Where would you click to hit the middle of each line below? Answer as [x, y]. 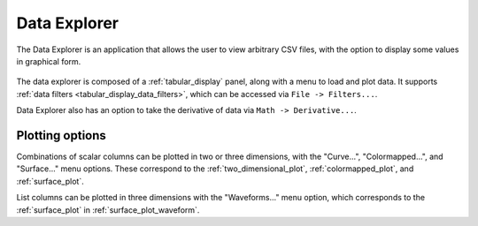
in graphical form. [49, 61]
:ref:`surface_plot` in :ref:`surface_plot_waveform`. [108, 210]
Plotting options [61, 136]
